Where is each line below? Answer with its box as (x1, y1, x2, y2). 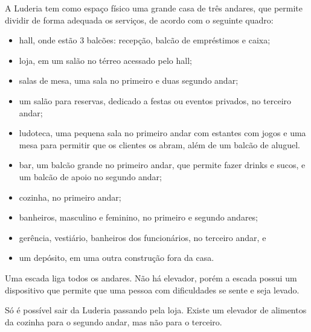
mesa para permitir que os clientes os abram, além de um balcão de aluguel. (19, 138, 300, 151)
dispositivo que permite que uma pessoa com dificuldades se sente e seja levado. (5, 283, 300, 296)
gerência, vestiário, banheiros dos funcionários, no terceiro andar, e (19, 231, 266, 243)
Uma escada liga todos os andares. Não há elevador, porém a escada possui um (5, 271, 297, 284)
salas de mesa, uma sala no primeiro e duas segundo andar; (19, 74, 239, 87)
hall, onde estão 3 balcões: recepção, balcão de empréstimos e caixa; (19, 34, 271, 46)
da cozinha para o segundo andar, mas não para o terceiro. (5, 315, 222, 328)
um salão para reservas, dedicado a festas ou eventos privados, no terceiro (19, 94, 292, 107)
